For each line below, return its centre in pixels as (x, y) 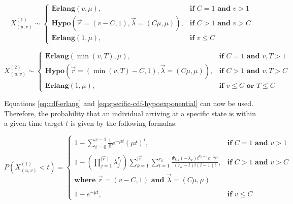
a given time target (34, 123)
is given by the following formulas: (124, 123)
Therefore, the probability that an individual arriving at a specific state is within (130, 113)
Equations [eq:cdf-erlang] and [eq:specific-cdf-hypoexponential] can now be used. (129, 103)
